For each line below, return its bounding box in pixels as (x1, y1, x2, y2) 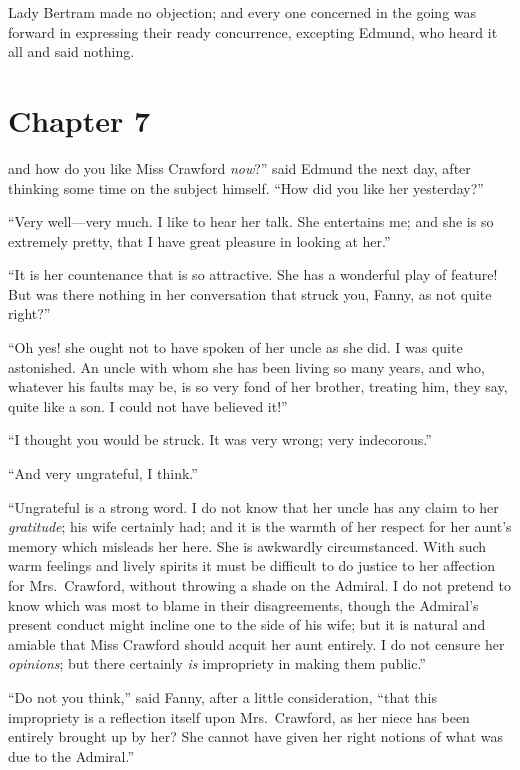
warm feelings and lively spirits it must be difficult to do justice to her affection (8, 555, 495, 576)
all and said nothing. (8, 41, 135, 62)
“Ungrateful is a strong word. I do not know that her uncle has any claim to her (8, 496, 499, 517)
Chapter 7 (8, 99, 151, 140)
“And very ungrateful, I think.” (8, 463, 198, 484)
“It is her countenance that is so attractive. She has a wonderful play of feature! (8, 264, 498, 285)
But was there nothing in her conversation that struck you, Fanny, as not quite (8, 283, 492, 304)
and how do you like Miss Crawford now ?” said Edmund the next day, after (8, 157, 471, 178)
